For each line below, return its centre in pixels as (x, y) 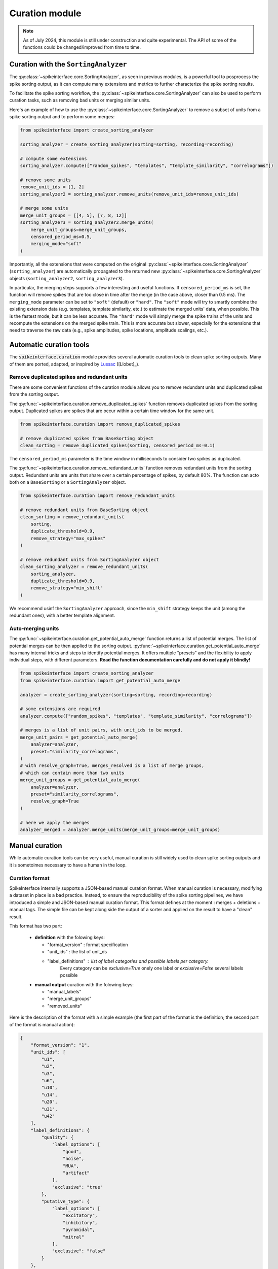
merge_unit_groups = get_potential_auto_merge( (80, 780)
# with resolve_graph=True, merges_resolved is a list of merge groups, (112, 766)
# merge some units (44, 208)
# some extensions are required (60, 709)
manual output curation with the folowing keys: (84, 984)
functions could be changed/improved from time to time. (82, 47)
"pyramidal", (79, 1230)
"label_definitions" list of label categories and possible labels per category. (128, 961)
